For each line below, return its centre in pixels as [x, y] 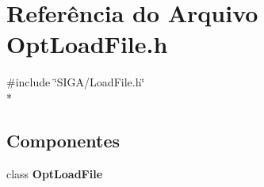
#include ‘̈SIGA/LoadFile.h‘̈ [76, 82]
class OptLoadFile [55, 173]
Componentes [63, 140]
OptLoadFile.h [87, 44]
